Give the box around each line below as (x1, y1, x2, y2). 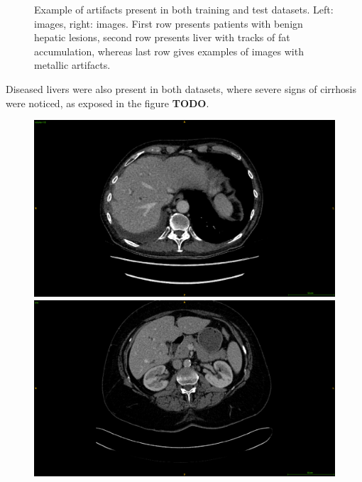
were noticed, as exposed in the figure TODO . (6, 95, 209, 110)
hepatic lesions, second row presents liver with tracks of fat (34, 30, 290, 45)
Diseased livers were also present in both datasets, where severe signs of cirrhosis (6, 81, 357, 96)
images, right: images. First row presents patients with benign (34, 16, 303, 31)
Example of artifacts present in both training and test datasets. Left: (34, 2, 334, 16)
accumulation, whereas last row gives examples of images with (34, 43, 304, 58)
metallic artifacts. (34, 57, 111, 72)
